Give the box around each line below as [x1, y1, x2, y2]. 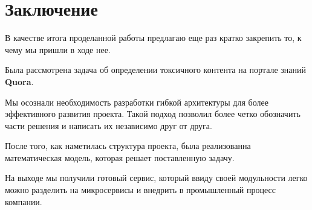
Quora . [5, 75, 34, 87]
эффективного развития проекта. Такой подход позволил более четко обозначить [5, 107, 301, 120]
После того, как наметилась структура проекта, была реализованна [5, 139, 251, 152]
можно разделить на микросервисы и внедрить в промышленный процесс [5, 183, 276, 196]
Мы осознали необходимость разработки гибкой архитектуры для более [5, 95, 268, 108]
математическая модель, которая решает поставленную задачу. [5, 151, 235, 164]
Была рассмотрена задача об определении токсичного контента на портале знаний [5, 63, 307, 76]
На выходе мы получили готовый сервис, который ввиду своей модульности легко [5, 171, 308, 184]
